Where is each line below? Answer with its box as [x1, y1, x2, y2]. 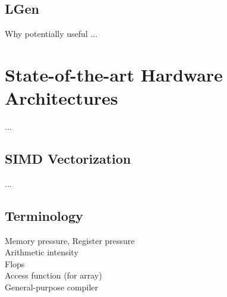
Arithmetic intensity [5, 246, 78, 258]
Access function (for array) [5, 269, 102, 282]
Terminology [5, 206, 83, 224]
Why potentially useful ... [5, 27, 98, 40]
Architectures [5, 86, 118, 110]
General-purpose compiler [5, 281, 99, 293]
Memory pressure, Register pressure [5, 234, 135, 246]
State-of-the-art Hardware [5, 62, 223, 86]
